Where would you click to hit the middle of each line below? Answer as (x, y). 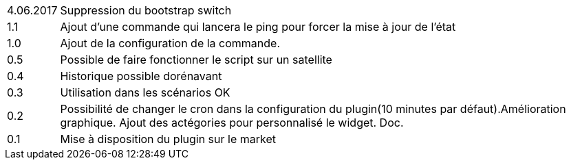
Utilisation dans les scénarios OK (145, 92)
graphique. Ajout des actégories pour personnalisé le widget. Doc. (232, 123)
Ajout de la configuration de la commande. (170, 43)
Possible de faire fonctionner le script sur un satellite (196, 60)
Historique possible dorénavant (141, 76)
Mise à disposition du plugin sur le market (168, 139)
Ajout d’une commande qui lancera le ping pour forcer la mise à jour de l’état (258, 27)
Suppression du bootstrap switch (146, 10)
